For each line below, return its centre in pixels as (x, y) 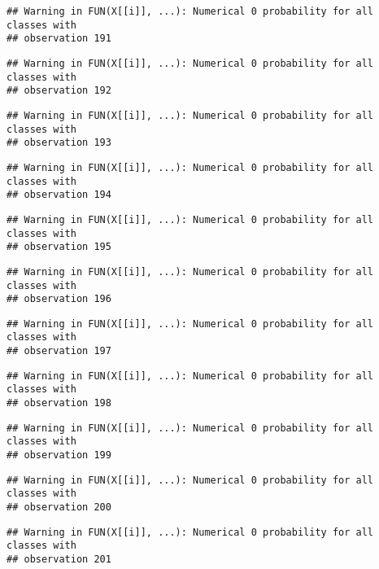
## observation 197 (59, 351)
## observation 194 (59, 195)
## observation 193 (59, 143)
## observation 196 (59, 299)
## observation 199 (59, 455)
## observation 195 (59, 247)
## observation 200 (59, 508)
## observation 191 (59, 39)
